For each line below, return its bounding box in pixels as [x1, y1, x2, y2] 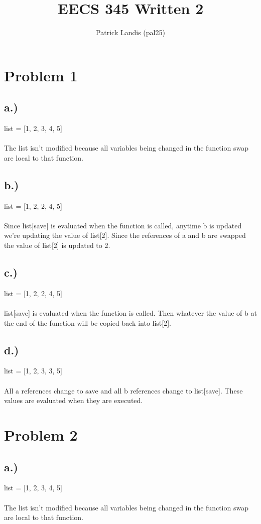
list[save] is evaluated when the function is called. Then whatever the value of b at [4, 308, 257, 318]
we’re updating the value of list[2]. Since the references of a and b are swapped [4, 230, 246, 240]
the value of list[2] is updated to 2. [4, 240, 110, 250]
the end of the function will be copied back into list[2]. [4, 317, 171, 328]
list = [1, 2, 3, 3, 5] [4, 365, 62, 376]
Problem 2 [4, 425, 78, 445]
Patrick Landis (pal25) [96, 27, 165, 38]
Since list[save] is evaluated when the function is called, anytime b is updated [4, 220, 242, 230]
